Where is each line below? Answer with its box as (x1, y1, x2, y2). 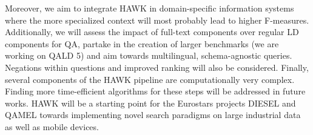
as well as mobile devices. (5, 120, 99, 133)
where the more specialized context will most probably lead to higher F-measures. (5, 13, 309, 26)
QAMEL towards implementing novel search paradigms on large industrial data (5, 108, 301, 121)
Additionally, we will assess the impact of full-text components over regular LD (5, 25, 299, 38)
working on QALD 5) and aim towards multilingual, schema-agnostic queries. (5, 49, 292, 62)
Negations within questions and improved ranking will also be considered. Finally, (5, 61, 309, 73)
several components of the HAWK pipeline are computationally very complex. (5, 73, 295, 85)
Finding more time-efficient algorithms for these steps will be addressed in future (5, 85, 306, 97)
